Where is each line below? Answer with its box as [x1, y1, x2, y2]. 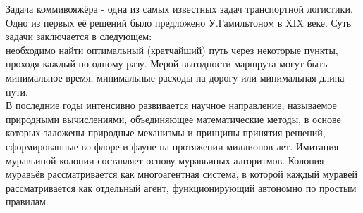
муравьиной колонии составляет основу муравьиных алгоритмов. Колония [6, 153, 324, 167]
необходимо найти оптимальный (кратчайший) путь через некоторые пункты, [6, 42, 338, 57]
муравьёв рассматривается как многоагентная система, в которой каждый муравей [6, 167, 357, 181]
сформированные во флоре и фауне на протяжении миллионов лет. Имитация [6, 138, 339, 153]
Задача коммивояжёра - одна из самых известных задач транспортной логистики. [6, 1, 353, 15]
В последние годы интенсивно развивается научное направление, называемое [6, 98, 337, 112]
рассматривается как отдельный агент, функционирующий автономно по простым [6, 180, 357, 195]
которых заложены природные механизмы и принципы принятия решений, [6, 125, 326, 140]
